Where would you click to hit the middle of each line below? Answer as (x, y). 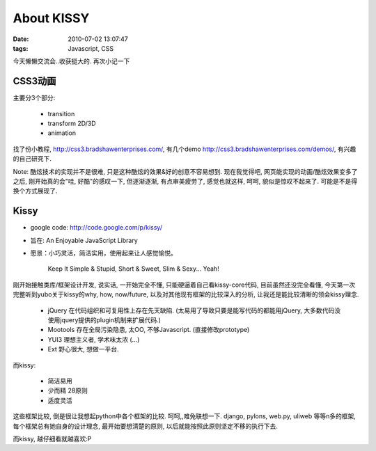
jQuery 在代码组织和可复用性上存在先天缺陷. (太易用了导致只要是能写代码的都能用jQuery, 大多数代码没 (194, 310)
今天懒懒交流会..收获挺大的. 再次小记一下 (71, 61)
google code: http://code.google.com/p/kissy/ (96, 228)
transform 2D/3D (72, 124)
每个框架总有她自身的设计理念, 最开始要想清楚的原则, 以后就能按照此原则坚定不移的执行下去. (145, 426)
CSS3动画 (34, 81)
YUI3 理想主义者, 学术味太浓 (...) (94, 339)
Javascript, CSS (91, 48)
